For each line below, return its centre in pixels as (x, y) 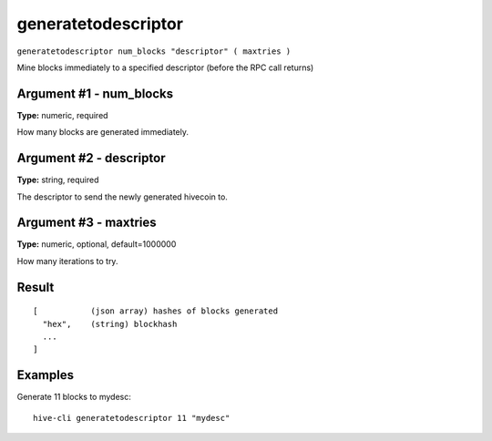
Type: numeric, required (62, 115)
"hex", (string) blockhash (110, 324)
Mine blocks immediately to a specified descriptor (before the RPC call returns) (165, 67)
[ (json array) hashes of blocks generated (155, 311)
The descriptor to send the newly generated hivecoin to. (122, 197)
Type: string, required (58, 180)
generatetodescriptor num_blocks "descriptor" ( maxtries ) (154, 51)
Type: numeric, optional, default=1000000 (97, 244)
